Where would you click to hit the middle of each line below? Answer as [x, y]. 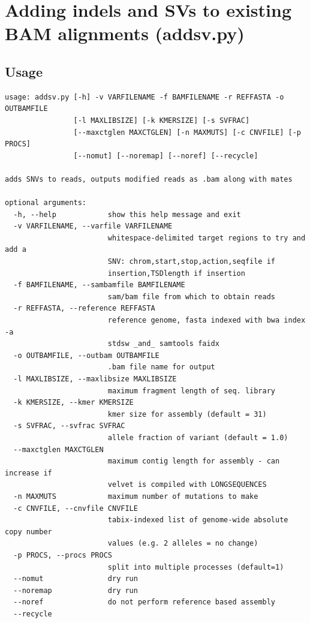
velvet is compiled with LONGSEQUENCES [187, 485]
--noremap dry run [76, 590]
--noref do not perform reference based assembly [145, 602]
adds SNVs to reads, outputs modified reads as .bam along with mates [149, 179]
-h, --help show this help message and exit [127, 214]
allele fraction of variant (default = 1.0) [198, 437]
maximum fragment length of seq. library [192, 391]
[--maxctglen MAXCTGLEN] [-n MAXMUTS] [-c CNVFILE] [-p [187, 132]
